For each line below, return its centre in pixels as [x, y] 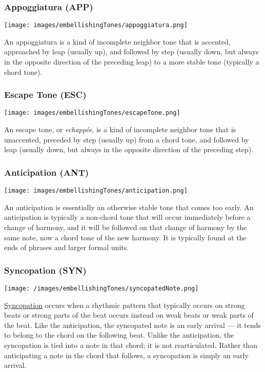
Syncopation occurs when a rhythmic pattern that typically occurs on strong [125, 305]
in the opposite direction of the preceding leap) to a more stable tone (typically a [132, 62]
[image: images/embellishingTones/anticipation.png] [96, 191]
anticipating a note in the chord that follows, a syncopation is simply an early [126, 355]
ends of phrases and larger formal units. [67, 247]
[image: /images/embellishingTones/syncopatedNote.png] [101, 288]
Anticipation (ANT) [47, 172]
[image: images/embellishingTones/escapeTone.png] [92, 113]
